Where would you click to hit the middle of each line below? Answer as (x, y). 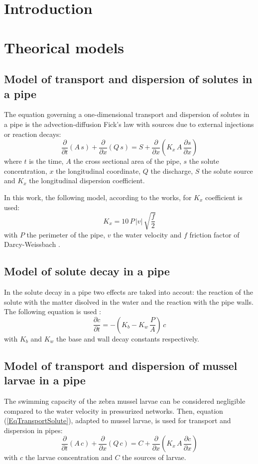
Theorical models (64, 47)
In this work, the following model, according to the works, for (98, 197)
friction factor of (214, 234)
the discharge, (172, 171)
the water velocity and (147, 234)
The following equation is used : (53, 311)
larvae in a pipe (45, 380)
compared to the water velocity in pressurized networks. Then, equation (114, 410)
